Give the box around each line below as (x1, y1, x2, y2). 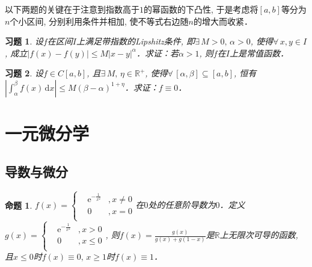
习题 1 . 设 (5, 35, 43, 48)
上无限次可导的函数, (219, 229, 298, 241)
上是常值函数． (229, 46, 289, 59)
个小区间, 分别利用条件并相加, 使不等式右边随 (10, 14, 189, 27)
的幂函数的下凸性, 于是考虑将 (144, 3, 258, 15)
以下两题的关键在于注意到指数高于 (5, 3, 139, 15)
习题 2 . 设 (5, 67, 43, 79)
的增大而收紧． (193, 14, 252, 27)
